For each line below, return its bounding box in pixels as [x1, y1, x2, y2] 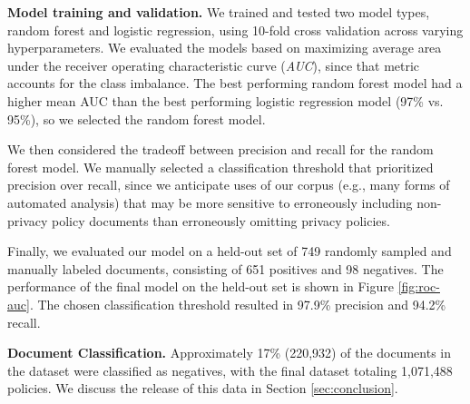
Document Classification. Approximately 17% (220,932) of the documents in [7, 343, 452, 362]
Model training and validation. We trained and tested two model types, [7, 3, 430, 21]
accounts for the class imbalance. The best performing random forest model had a [7, 74, 463, 93]
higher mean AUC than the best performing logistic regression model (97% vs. [7, 91, 444, 110]
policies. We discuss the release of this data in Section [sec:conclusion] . [7, 379, 398, 398]
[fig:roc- [397, 277, 440, 296]
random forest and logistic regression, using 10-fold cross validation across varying [7, 20, 464, 39]
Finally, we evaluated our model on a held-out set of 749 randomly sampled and [7, 241, 452, 261]
